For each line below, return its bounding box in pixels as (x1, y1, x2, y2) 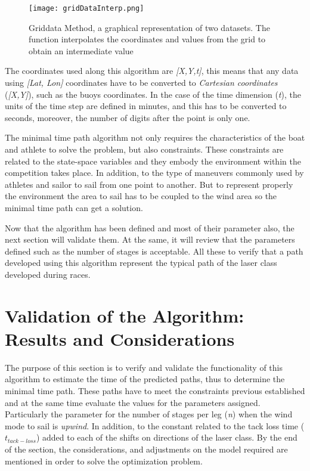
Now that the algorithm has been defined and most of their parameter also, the (5, 221, 294, 234)
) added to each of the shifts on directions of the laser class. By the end (36, 431, 297, 444)
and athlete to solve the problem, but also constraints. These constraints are (5, 143, 284, 155)
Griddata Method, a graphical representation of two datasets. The (29, 21, 270, 33)
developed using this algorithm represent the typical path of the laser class (5, 256, 277, 269)
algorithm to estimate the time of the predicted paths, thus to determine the (5, 373, 285, 385)
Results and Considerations (5, 326, 235, 351)
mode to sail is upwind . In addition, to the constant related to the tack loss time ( (5, 419, 305, 432)
